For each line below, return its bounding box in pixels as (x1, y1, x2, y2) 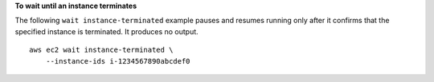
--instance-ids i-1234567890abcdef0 (45, 57, 190, 65)
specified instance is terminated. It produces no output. (14, 26, 199, 36)
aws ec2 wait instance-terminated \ (29, 45, 174, 55)
